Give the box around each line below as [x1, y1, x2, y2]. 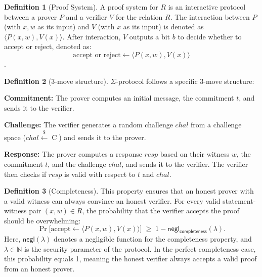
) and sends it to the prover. [59, 131, 146, 142]
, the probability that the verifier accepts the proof [82, 205, 240, 216]
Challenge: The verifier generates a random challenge [4, 119, 173, 130]
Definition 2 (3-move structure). [4, 75, 108, 86]
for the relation [116, 11, 163, 22]
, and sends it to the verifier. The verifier [121, 158, 248, 169]
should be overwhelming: [4, 215, 81, 225]
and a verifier [66, 11, 107, 22]
